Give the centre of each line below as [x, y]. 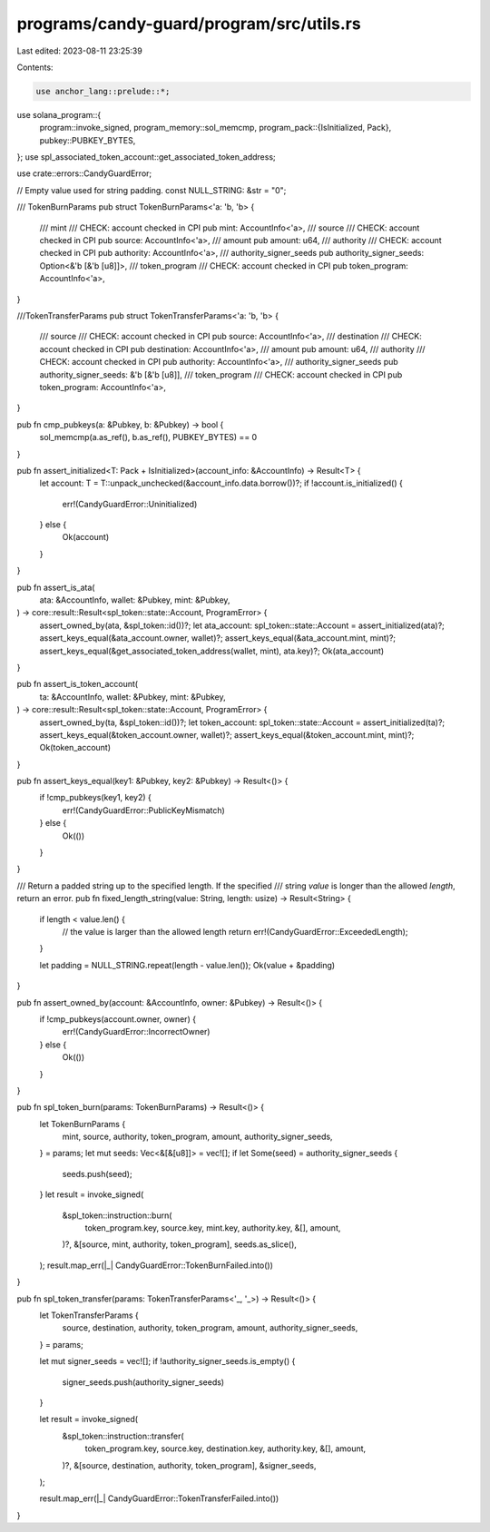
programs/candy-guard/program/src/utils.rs [189, 24]
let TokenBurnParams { [83, 1124]
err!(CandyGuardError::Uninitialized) [130, 504]
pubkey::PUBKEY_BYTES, [88, 140]
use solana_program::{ [59, 114]
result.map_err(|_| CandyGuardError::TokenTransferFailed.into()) [159, 1498]
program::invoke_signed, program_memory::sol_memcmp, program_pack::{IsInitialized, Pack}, [216, 128]
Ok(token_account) [75, 748]
